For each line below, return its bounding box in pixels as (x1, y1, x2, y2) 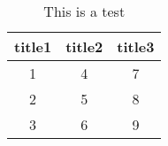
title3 (117, 36, 155, 57)
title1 (14, 36, 52, 57)
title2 (65, 36, 103, 57)
